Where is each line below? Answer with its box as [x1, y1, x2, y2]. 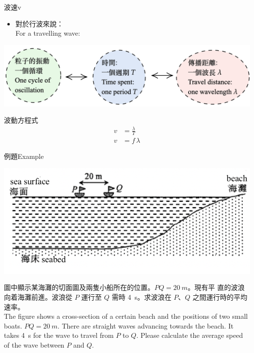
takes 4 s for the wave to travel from [4, 330, 114, 340]
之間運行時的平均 [192, 291, 248, 302]
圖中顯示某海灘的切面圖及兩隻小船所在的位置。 [4, 282, 154, 292]
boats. [4, 320, 22, 331]
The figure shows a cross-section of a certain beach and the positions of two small [4, 311, 248, 321]
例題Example [4, 151, 44, 161]
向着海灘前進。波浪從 [4, 291, 72, 302]
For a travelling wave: [15, 28, 80, 38]
